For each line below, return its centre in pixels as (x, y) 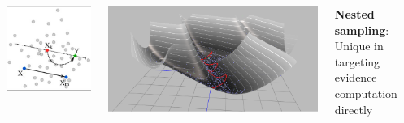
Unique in (359, 46)
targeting (357, 61)
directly (354, 109)
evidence (356, 77)
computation (366, 93)
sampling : (362, 30)
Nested (354, 14)
